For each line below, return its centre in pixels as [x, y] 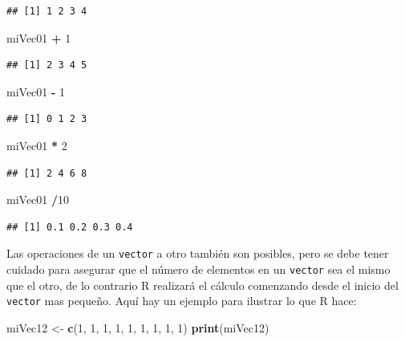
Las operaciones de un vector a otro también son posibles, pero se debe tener [198, 253]
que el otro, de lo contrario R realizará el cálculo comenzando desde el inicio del [202, 285]
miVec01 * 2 [37, 145]
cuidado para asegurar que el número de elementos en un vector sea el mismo [198, 269]
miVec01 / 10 [38, 199]
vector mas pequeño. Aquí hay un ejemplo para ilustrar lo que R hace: [182, 301]
